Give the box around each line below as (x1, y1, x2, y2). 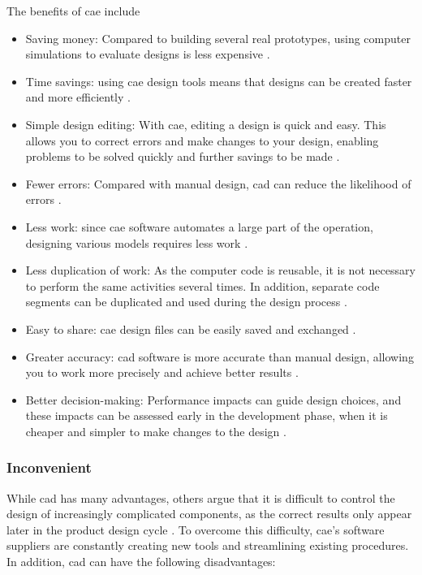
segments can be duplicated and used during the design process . (25, 293, 347, 310)
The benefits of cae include (6, 2, 140, 19)
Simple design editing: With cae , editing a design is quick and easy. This (25, 115, 386, 132)
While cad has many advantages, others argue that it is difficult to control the (6, 489, 395, 506)
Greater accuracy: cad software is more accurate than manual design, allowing (25, 348, 414, 365)
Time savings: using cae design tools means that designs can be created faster (25, 72, 412, 89)
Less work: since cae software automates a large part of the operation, (25, 218, 373, 235)
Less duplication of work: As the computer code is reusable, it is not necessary (25, 262, 416, 279)
